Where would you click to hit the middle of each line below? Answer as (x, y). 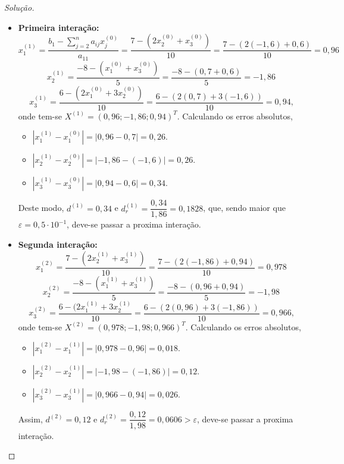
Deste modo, (41, 208)
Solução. (19, 7)
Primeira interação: (59, 27)
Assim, (30, 419)
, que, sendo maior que (244, 208)
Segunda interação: (58, 244)
